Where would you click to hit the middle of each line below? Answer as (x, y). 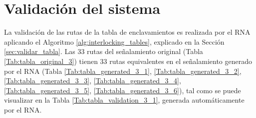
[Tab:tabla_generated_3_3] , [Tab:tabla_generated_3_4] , (93, 81)
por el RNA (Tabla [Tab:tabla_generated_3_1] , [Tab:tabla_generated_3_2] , (123, 71)
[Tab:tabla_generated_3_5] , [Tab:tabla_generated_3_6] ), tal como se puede (123, 90)
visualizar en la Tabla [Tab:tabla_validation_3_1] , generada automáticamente (124, 100)
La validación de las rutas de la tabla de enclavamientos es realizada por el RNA (127, 32)
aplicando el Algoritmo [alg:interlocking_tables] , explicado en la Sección (114, 41)
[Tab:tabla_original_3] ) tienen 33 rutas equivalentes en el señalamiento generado (128, 61)
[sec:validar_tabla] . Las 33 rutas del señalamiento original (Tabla (104, 51)
